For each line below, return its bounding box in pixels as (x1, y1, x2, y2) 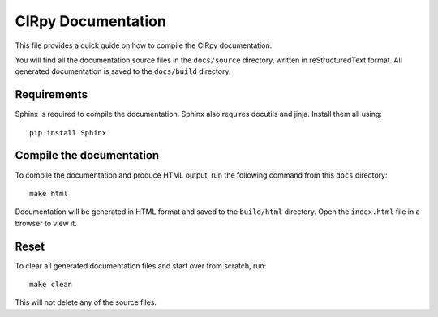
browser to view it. (15, 218, 77, 228)
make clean (29, 280, 73, 289)
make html (29, 189, 68, 198)
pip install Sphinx (29, 128, 107, 137)
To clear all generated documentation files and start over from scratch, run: (15, 260, 267, 271)
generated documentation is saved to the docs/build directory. (15, 66, 231, 76)
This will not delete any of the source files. (15, 298, 157, 307)
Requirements (15, 88, 88, 101)
